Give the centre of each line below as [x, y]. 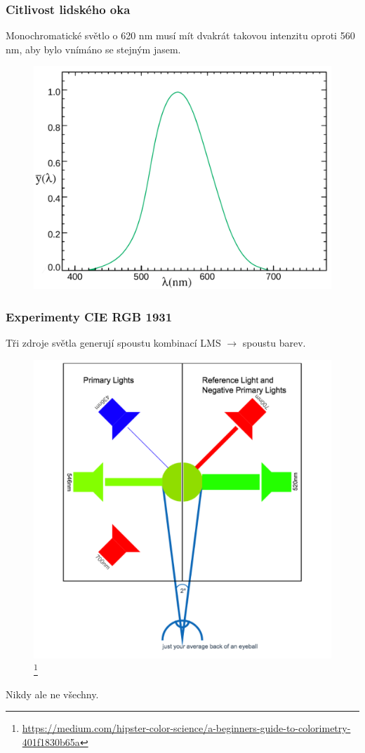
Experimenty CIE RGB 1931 [89, 316]
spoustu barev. [274, 343]
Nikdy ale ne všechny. [52, 694]
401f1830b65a [51, 742]
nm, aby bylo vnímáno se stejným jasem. [93, 49]
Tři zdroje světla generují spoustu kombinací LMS [113, 343]
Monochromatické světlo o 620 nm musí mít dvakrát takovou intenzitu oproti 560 [180, 35]
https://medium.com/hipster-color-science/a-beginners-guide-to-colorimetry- [186, 728]
